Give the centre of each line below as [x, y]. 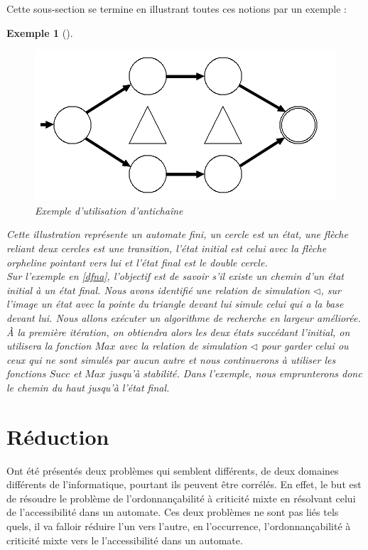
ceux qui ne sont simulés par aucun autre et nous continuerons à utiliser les [171, 359]
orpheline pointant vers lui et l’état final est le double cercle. [137, 262]
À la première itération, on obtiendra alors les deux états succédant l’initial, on [178, 331]
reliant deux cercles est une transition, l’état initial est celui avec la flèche [167, 248]
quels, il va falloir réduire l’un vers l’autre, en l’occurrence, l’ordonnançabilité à [179, 526]
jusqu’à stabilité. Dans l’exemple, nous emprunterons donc [236, 373]
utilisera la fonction [49, 346]
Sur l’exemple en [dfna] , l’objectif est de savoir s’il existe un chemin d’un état [175, 276]
